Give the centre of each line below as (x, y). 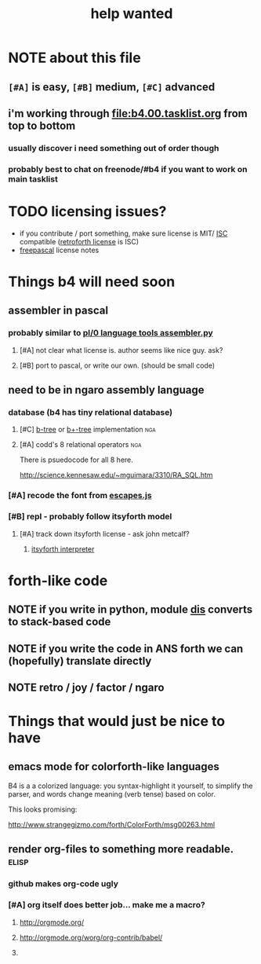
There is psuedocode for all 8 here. (76, 460)
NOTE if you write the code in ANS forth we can (126, 649)
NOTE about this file (74, 58)
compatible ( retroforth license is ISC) (79, 241)
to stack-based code (60, 622)
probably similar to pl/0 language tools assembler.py (111, 333)
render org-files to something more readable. (121, 849)
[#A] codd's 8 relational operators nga (80, 445)
